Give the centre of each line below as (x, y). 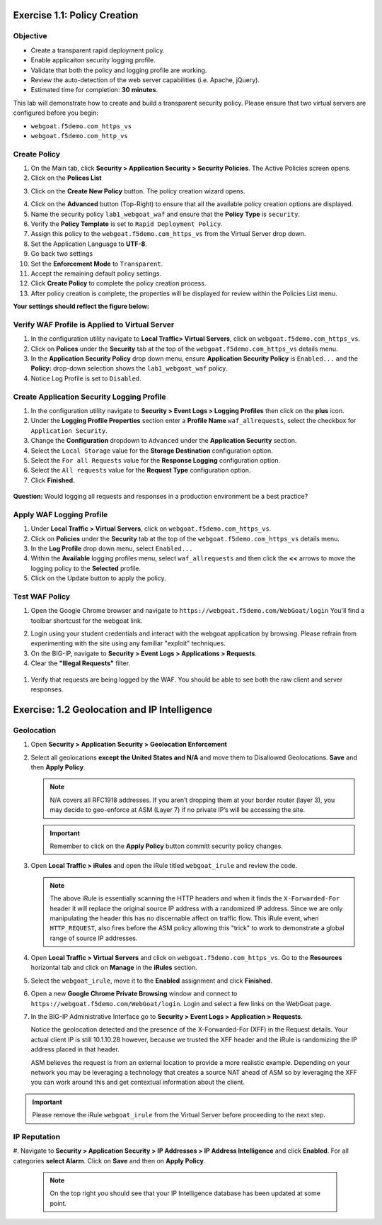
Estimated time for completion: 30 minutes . (94, 90)
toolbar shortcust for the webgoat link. (87, 621)
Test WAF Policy (42, 597)
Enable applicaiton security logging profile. (93, 60)
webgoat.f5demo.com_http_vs (80, 136)
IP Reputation (37, 1136)
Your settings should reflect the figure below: (81, 306)
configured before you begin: (56, 113)
